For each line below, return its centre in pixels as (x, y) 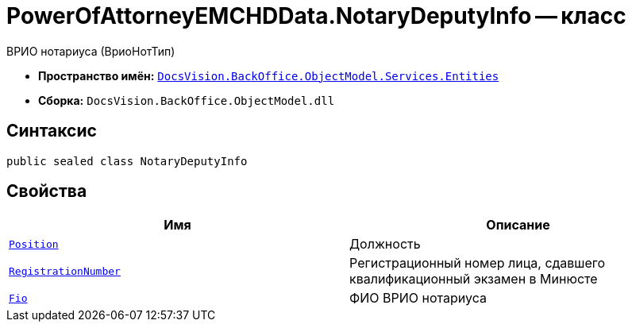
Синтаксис (52, 131)
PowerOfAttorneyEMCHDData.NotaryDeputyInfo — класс (316, 16)
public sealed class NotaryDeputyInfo (127, 161)
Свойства (47, 191)
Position (34, 244)
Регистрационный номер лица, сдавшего (478, 263)
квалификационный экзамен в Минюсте (474, 279)
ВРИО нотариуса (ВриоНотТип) (91, 51)
